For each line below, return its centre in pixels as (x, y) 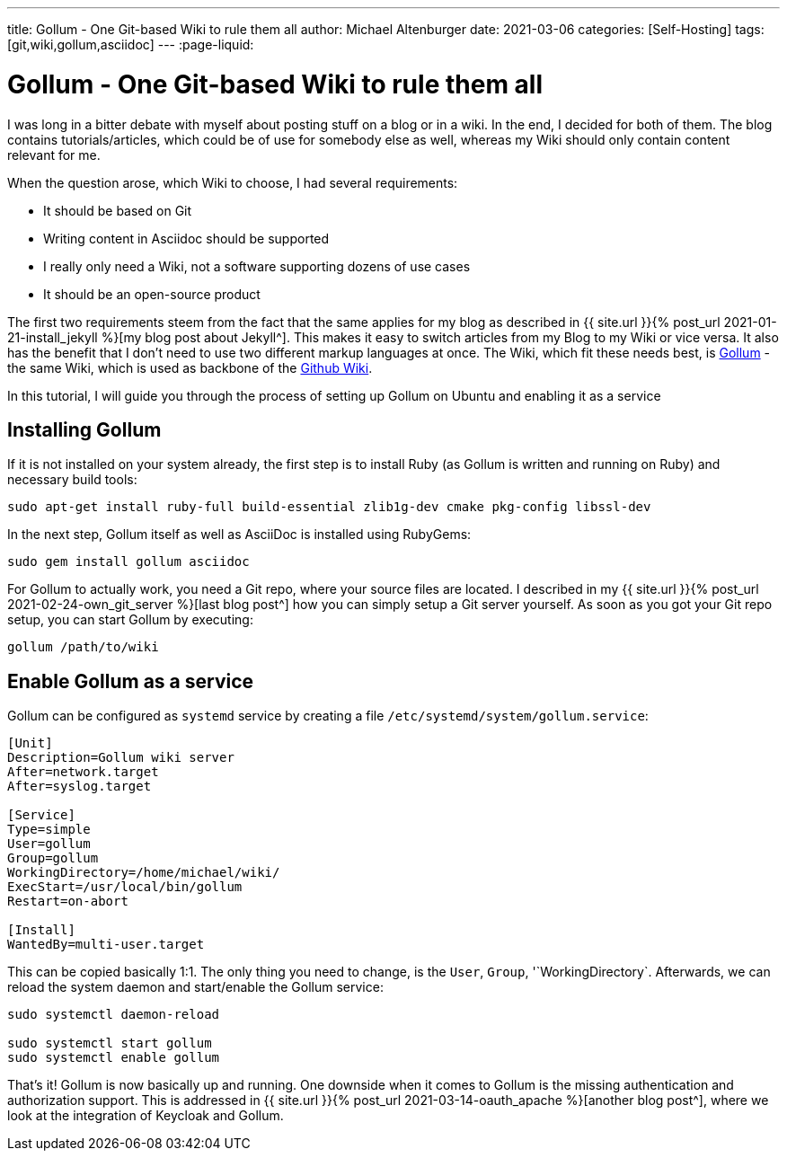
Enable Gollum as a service (131, 681)
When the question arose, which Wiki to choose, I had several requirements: (233, 182)
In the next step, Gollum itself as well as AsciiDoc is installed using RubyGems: (239, 535)
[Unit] (30, 743)
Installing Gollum (84, 429)
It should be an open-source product (152, 294)
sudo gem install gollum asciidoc (128, 562)
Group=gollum (53, 858)
